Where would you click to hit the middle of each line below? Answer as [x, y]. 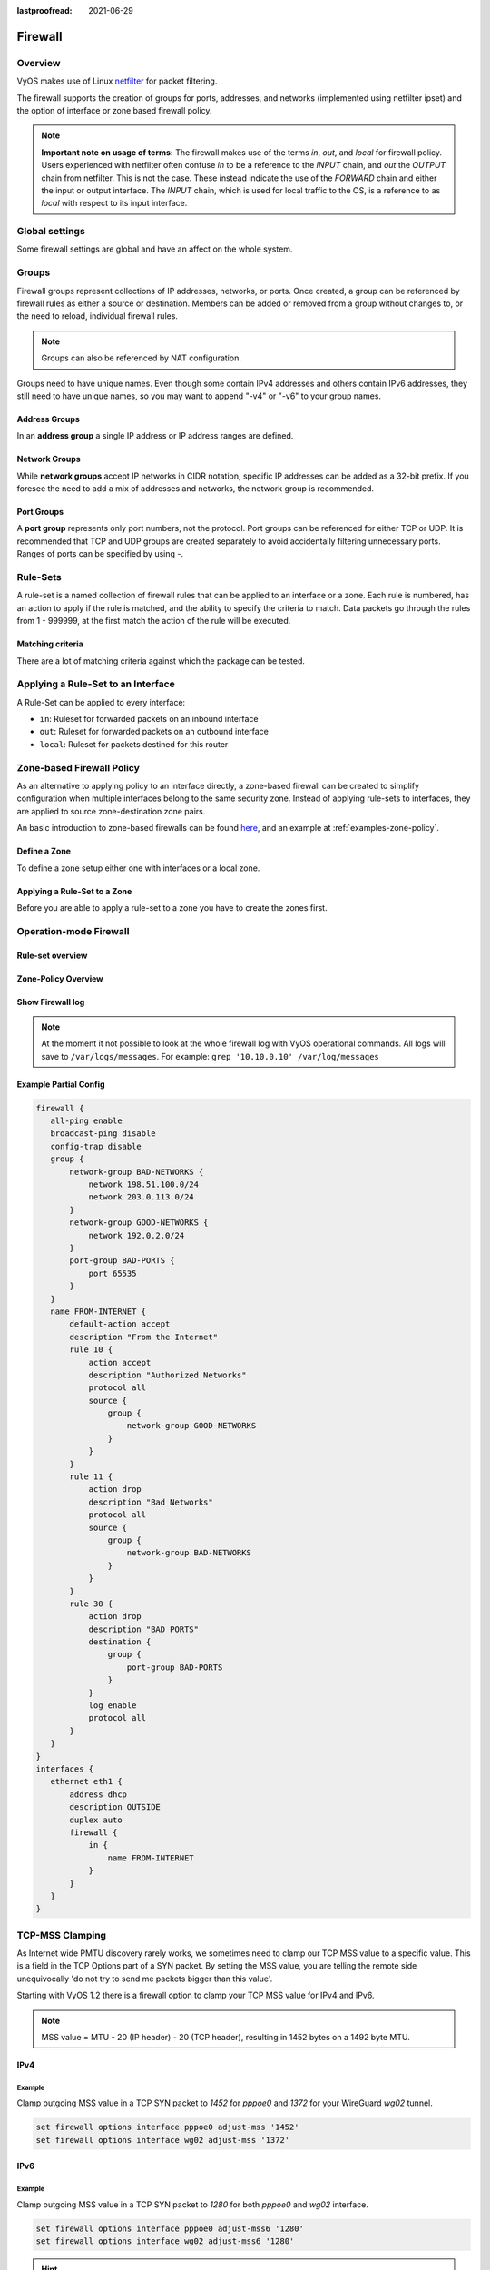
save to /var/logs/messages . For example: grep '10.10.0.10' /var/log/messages [211, 1056]
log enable [113, 1706]
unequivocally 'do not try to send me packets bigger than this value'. [145, 1979]
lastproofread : [44, 10]
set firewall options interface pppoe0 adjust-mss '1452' [167, 2127]
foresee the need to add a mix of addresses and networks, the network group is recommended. [196, 489]
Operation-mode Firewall [73, 931]
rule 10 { [91, 1350]
